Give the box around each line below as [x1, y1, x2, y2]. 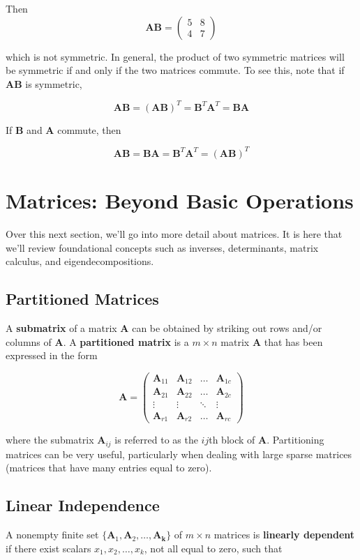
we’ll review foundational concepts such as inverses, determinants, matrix [6, 240, 319, 255]
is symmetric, [25, 76, 82, 91]
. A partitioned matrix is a [63, 334, 189, 349]
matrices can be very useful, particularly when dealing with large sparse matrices [6, 446, 352, 461]
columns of [6, 334, 52, 349]
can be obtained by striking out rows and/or [132, 321, 322, 335]
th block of [209, 432, 255, 447]
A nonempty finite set [6, 527, 99, 542]
